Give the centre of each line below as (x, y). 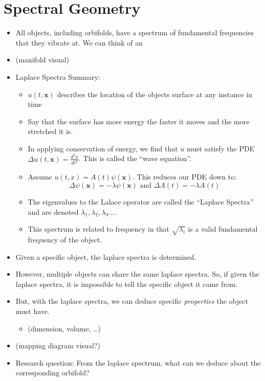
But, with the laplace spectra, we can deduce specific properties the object (132, 301)
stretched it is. (50, 131)
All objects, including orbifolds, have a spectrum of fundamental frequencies (135, 32)
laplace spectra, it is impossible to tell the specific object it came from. (127, 284)
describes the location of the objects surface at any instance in (155, 94)
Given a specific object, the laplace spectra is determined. (106, 256)
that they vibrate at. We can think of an (79, 42)
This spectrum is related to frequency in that (99, 229)
